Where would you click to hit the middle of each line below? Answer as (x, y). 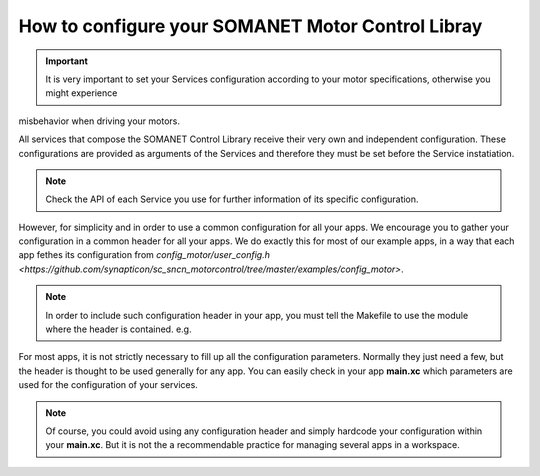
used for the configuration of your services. (108, 385)
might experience (81, 93)
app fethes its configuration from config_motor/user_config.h (144, 255)
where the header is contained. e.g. (118, 329)
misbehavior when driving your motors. (99, 121)
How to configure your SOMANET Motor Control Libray (250, 26)
